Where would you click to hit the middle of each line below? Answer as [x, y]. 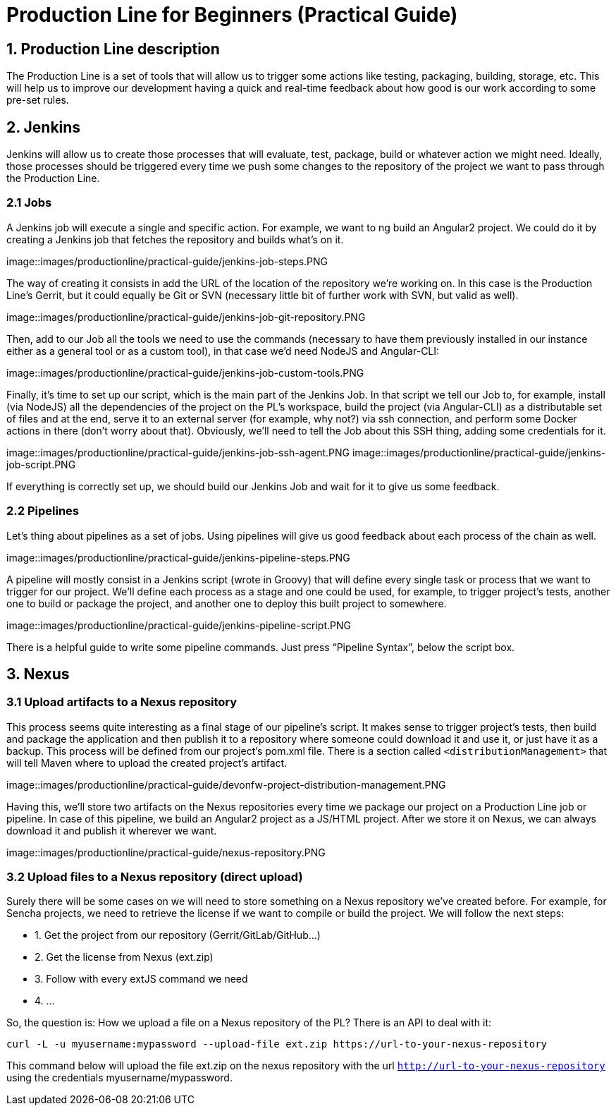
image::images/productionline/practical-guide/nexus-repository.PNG [166, 852]
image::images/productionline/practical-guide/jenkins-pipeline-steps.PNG [178, 557]
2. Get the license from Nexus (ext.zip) [124, 957]
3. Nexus [38, 674]
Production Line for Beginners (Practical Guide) [232, 15]
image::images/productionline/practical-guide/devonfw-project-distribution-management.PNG [226, 784]
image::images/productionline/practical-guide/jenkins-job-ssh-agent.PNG [178, 452]
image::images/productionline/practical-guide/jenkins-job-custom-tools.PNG [185, 372]
